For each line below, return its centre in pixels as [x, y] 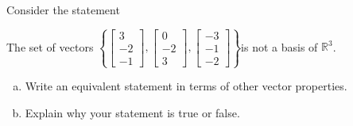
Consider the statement [63, 10]
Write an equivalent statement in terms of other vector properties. [186, 86]
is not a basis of [279, 46]
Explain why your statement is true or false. [132, 112]
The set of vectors [50, 46]
